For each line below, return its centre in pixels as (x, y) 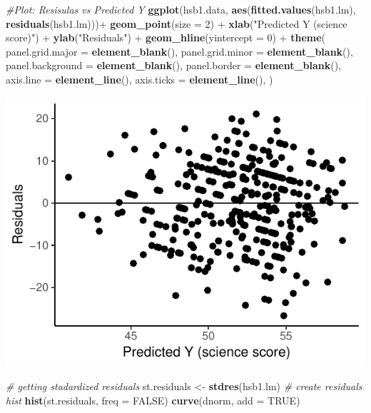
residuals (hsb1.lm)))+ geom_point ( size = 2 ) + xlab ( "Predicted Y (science (177, 23)
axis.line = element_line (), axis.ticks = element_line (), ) (139, 79)
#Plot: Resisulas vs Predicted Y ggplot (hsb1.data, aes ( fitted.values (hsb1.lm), (181, 9)
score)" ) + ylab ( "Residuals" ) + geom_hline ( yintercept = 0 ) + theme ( (166, 37)
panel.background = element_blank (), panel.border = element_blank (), (174, 65)
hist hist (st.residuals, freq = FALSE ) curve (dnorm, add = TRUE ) (153, 400)
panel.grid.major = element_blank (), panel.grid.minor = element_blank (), (179, 51)
